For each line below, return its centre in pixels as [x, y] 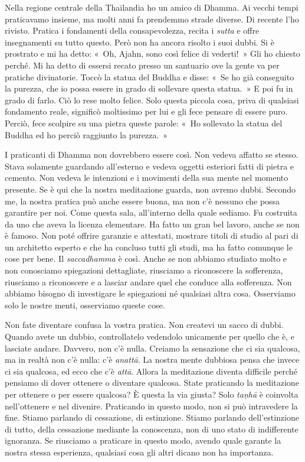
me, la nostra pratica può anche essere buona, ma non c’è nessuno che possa [142, 201]
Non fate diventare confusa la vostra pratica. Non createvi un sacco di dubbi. [144, 325]
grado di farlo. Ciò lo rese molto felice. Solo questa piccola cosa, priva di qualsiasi [152, 100]
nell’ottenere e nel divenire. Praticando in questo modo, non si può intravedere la [151, 406]
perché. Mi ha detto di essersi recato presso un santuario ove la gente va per [142, 65]
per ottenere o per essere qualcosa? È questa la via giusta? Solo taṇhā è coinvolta [152, 394]
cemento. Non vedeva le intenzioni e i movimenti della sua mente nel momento [147, 178]
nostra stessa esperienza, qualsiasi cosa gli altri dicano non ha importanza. [139, 452]
